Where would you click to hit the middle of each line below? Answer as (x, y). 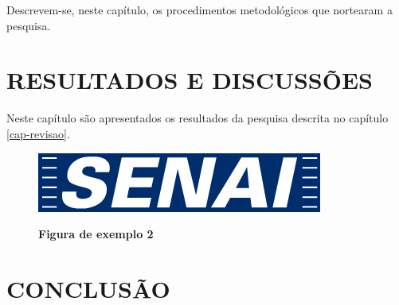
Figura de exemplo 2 (96, 234)
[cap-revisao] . (38, 133)
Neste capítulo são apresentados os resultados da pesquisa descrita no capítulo (198, 118)
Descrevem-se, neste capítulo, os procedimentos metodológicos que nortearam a (199, 10)
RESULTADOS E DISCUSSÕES (190, 80)
